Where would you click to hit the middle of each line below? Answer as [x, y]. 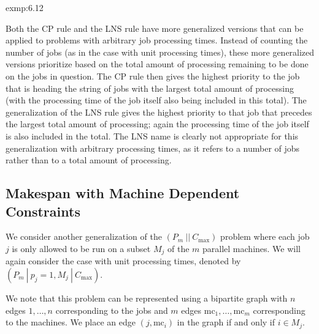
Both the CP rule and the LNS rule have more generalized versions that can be [155, 28]
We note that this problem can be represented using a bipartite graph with [147, 298]
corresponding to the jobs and [112, 310]
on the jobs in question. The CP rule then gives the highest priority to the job [153, 76]
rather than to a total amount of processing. [89, 160]
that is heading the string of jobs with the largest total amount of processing [150, 88]
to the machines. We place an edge [71, 322]
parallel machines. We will [252, 248]
